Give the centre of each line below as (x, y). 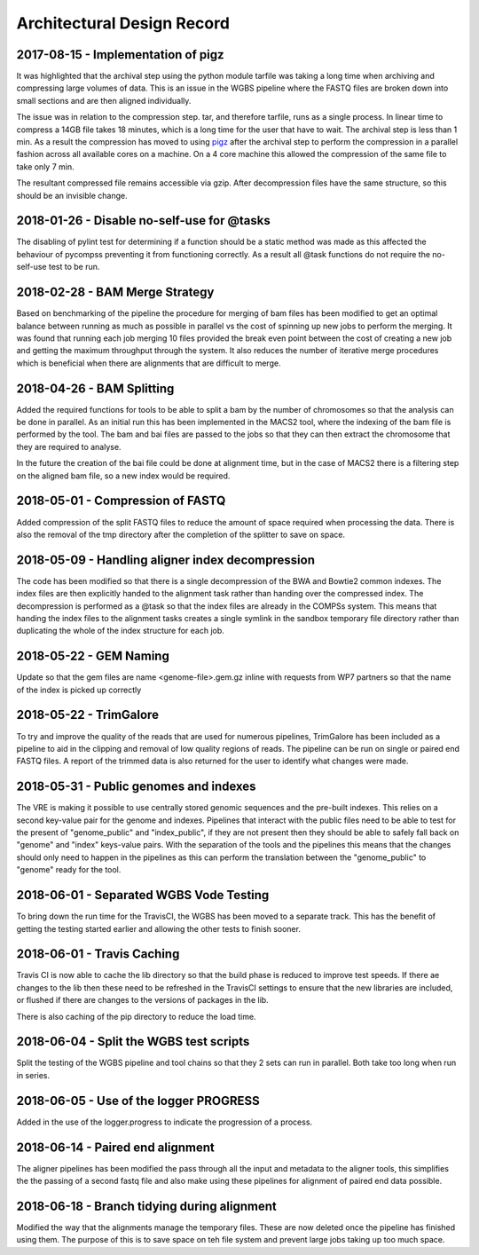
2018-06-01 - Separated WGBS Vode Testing (143, 895)
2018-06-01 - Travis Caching (98, 954)
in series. (33, 1075)
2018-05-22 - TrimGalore (88, 715)
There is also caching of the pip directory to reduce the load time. (136, 1016)
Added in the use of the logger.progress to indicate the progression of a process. (165, 1122)
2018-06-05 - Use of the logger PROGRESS (138, 1101)
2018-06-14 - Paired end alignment (115, 1147)
